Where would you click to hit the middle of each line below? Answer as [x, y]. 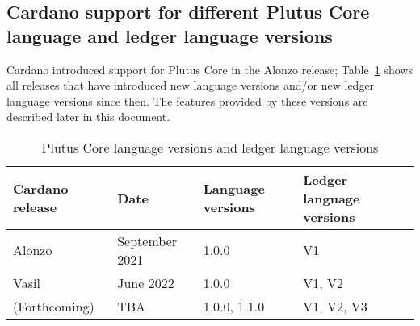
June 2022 [146, 282]
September [147, 240]
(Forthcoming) [54, 306]
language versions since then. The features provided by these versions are [187, 100]
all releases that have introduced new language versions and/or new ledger [191, 85]
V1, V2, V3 [335, 306]
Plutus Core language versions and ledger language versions [210, 147]
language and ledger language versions [170, 35]
